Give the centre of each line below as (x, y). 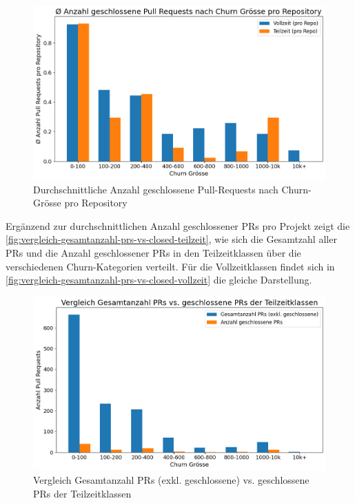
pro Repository (96, 203)
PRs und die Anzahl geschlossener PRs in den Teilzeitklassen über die (153, 252)
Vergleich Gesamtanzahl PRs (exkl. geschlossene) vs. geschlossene (171, 480)
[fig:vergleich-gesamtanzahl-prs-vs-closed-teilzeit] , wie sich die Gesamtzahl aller (171, 239)
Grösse (47, 203)
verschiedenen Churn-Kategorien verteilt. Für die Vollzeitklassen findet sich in (170, 266)
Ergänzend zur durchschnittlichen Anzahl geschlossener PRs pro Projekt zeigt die (178, 225)
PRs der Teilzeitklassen (82, 493)
